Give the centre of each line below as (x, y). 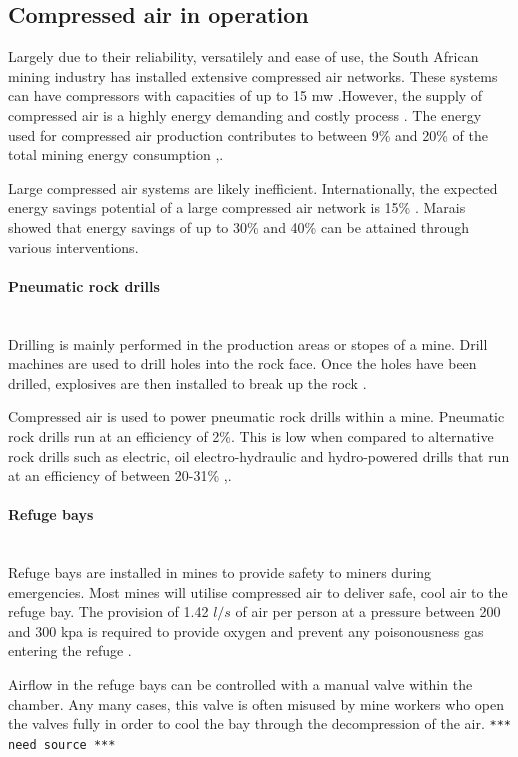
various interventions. (73, 246)
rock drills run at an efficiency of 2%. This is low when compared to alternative (251, 435)
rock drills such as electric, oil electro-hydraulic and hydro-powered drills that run (259, 455)
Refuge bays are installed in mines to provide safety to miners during (220, 572)
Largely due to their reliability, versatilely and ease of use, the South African (243, 56)
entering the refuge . (70, 650)
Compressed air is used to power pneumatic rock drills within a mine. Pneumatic (256, 416)
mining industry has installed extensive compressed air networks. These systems (253, 75)
